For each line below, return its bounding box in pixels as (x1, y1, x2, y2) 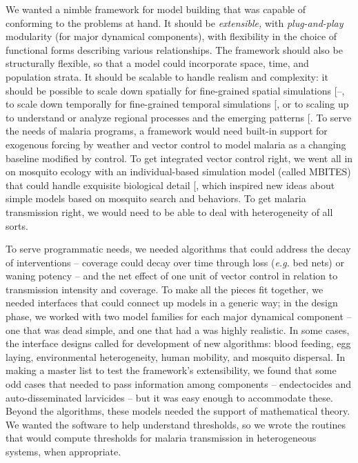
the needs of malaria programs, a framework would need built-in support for (6, 124, 328, 138)
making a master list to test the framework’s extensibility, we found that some (6, 363, 337, 377)
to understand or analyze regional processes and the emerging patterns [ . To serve (6, 110, 352, 124)
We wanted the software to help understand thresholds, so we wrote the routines (6, 417, 346, 431)
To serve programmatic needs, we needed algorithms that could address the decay (6, 242, 351, 256)
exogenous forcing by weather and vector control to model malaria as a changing (6, 137, 346, 151)
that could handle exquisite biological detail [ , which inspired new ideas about (6, 177, 335, 192)
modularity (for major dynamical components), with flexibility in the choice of (6, 29, 337, 43)
